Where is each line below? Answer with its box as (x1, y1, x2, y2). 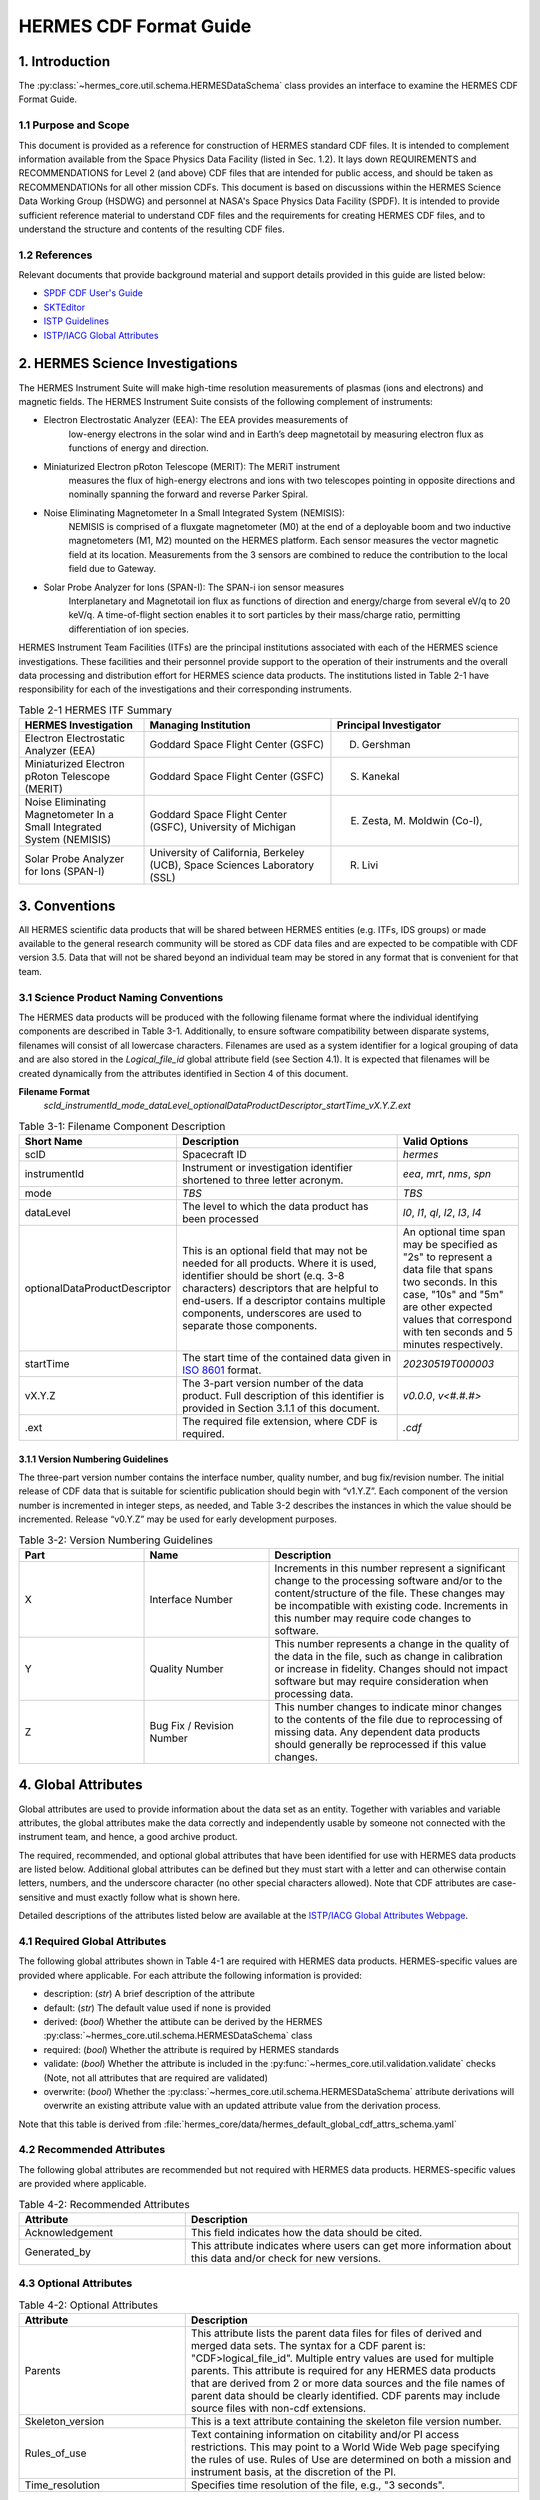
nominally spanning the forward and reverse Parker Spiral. (68, 488, 309, 500)
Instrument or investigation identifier (181, 1161, 354, 1175)
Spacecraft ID (181, 1148, 247, 1162)
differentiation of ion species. (68, 623, 190, 635)
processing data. (274, 1687, 354, 1700)
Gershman (361, 738, 411, 752)
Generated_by (24, 2245, 92, 2259)
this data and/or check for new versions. (190, 2251, 382, 2265)
